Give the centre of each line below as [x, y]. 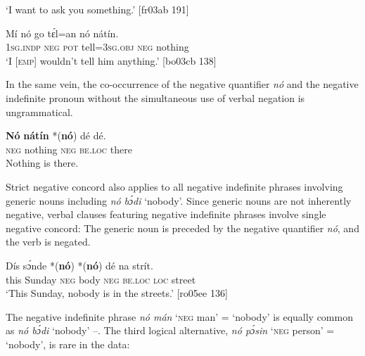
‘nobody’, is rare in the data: [68, 344]
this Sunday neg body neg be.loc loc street [101, 279]
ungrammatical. [39, 112]
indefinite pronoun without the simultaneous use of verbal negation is [155, 97]
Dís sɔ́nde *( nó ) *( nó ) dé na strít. [79, 265]
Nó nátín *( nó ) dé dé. [56, 135]
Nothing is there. [42, 163]
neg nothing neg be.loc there [69, 149]
